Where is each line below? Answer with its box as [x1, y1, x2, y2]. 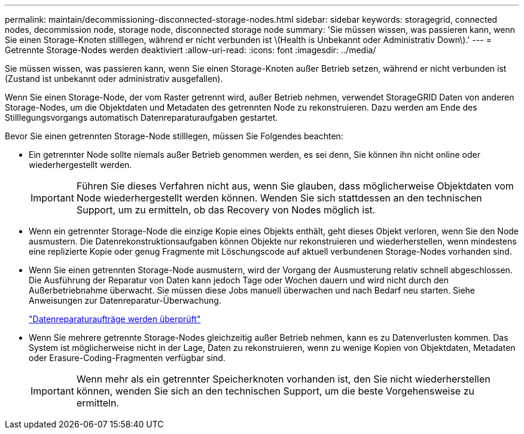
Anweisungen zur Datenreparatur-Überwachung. [29, 295, 221, 305]
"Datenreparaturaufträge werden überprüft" [29, 314, 201, 324]
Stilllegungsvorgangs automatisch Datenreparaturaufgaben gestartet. [5, 112, 278, 123]
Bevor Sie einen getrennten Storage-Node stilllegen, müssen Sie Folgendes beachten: [5, 131, 343, 141]
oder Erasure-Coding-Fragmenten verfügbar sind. [29, 353, 226, 363]
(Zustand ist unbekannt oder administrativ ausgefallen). [5, 74, 223, 84]
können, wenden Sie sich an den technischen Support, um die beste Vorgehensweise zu [76, 385, 474, 397]
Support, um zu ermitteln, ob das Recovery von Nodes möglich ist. [76, 204, 376, 216]
